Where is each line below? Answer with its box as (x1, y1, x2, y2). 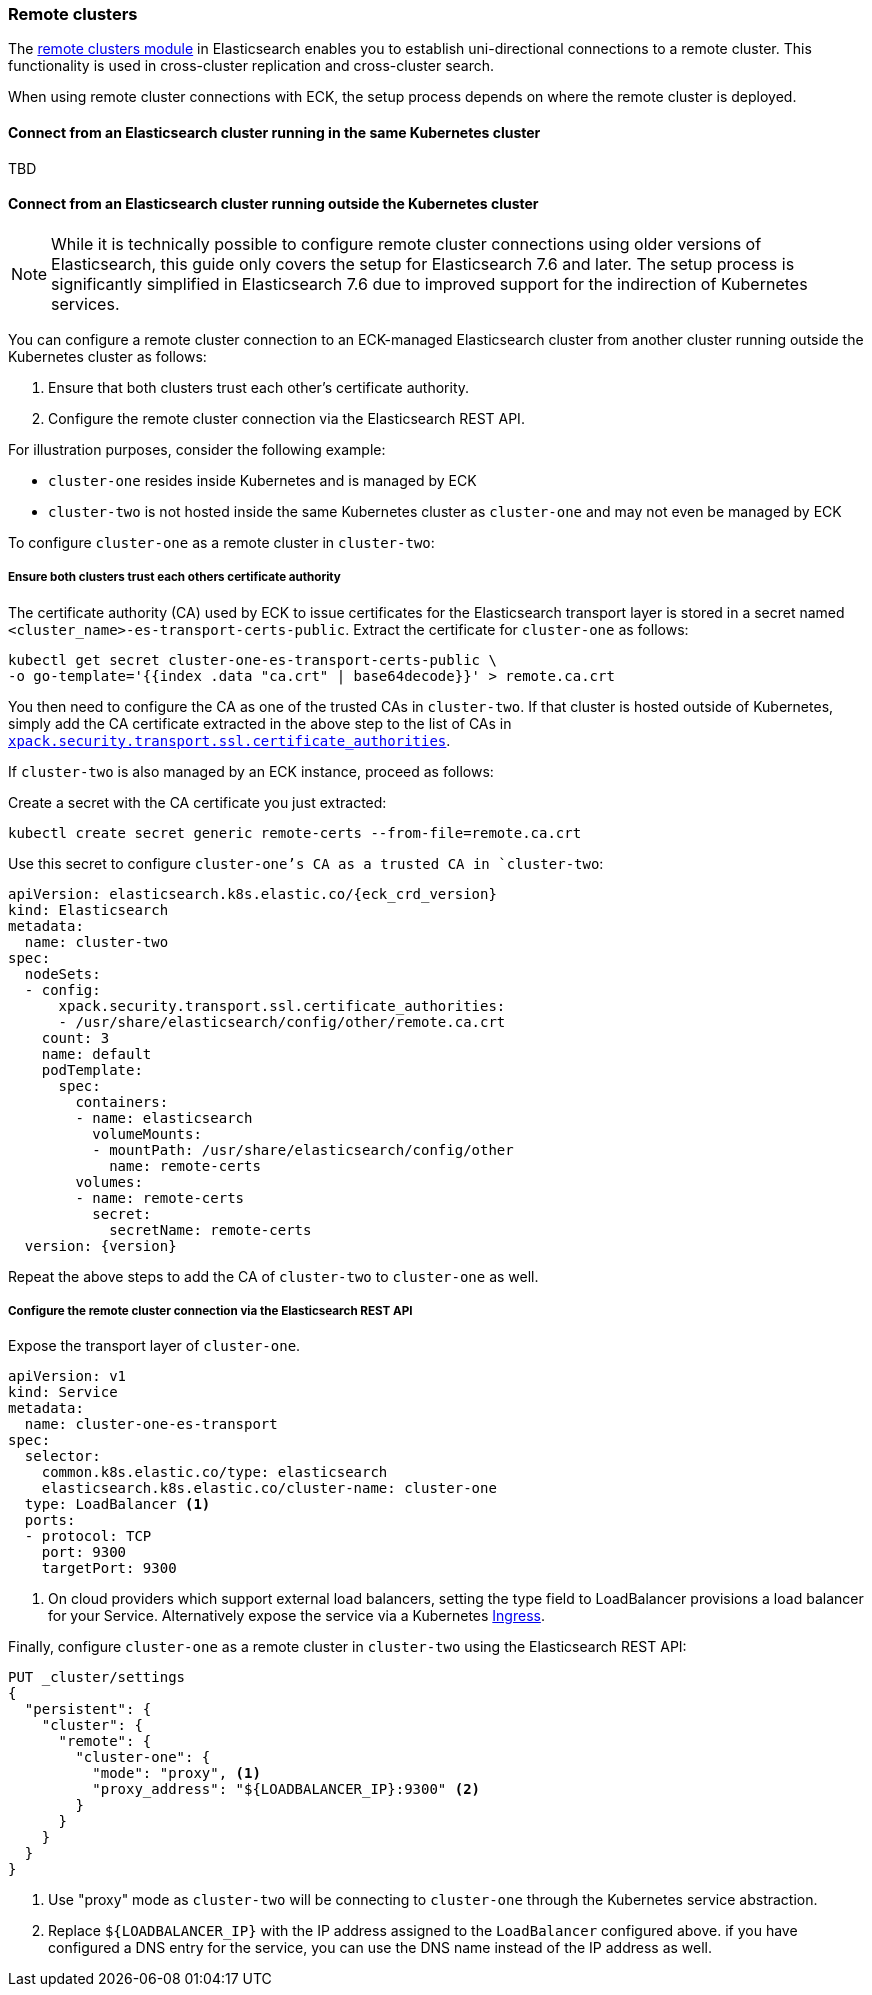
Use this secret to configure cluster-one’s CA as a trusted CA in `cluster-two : (8, 854, 604, 872)
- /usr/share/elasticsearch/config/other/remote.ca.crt (58, 1013, 506, 1030)
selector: (24, 1448, 101, 1465)
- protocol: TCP (24, 1528, 152, 1545)
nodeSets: (24, 965, 101, 982)
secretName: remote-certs (109, 1221, 312, 1238)
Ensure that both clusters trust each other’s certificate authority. (48, 378, 470, 396)
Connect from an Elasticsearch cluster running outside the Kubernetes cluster (8, 195, 539, 213)
